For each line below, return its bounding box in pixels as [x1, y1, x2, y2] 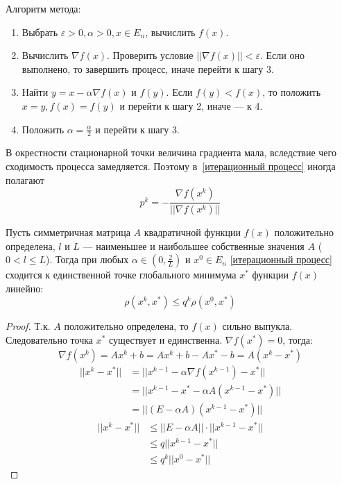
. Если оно [260, 48, 305, 62]
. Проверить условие [106, 48, 194, 62]
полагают [6, 172, 44, 187]
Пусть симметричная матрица [6, 225, 130, 240]
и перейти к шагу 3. [95, 122, 180, 136]
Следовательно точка [6, 333, 94, 347]
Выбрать [22, 24, 58, 39]
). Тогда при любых [46, 252, 129, 267]
